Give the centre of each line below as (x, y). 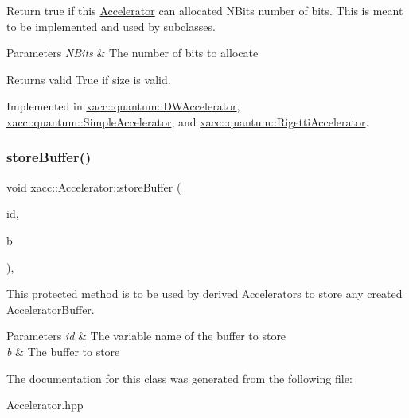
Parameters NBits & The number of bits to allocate (132, 53)
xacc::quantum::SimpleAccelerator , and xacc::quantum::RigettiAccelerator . (188, 121)
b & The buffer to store (63, 351)
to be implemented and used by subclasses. (111, 26)
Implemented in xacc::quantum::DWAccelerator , (123, 106)
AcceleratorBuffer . (51, 309)
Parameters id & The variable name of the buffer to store (146, 336)
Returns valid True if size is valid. (89, 79)
